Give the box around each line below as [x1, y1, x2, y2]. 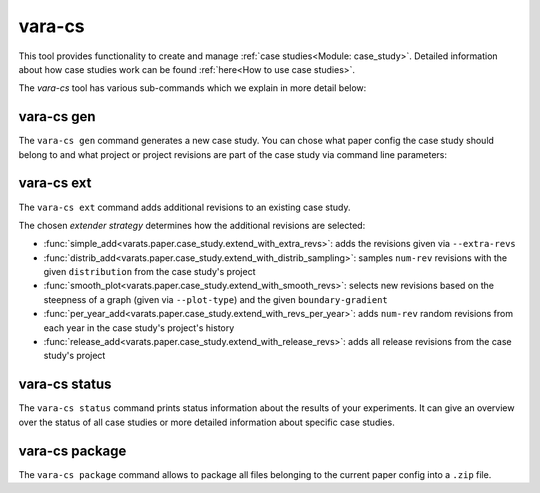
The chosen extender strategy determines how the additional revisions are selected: [18, 219, 366, 231]
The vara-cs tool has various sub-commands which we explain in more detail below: [18, 82, 367, 94]
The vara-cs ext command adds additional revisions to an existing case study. [18, 201, 351, 213]
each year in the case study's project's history [43, 321, 235, 334]
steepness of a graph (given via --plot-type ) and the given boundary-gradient [43, 293, 389, 305]
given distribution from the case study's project [43, 266, 256, 278]
